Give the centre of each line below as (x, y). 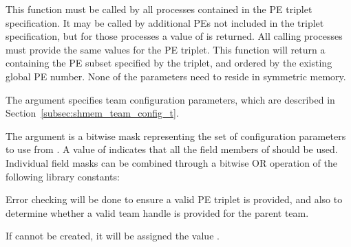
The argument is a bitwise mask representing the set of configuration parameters (176, 136)
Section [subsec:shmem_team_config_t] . (92, 113)
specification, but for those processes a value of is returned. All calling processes (174, 36)
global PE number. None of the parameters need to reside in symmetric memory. (176, 76)
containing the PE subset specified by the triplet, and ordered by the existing (169, 63)
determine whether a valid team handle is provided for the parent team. (157, 212)
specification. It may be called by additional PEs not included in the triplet (165, 22)
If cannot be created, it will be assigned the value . (113, 236)
